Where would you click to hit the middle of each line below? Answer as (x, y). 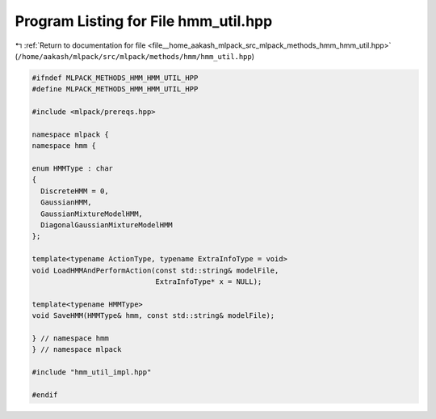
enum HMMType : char (72, 169)
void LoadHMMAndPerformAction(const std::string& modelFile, (155, 270)
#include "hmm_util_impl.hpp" (92, 372)
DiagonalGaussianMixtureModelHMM (107, 225)
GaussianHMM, (66, 203)
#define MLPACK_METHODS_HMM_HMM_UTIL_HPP (115, 89)
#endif (45, 395)
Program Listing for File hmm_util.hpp (144, 21)
